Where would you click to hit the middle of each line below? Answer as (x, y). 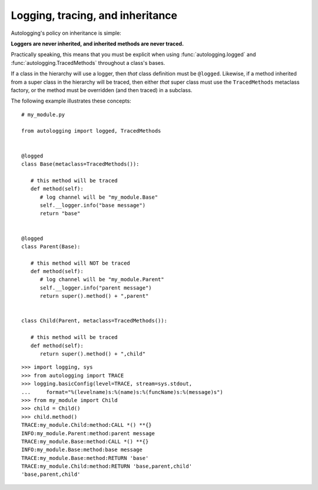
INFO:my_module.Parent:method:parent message (88, 433)
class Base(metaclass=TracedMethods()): (80, 164)
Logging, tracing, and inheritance (94, 15)
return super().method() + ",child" (93, 354)
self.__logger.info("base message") (93, 205)
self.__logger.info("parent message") (96, 288)
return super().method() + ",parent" (94, 296)
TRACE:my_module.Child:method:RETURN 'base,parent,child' (107, 466)
